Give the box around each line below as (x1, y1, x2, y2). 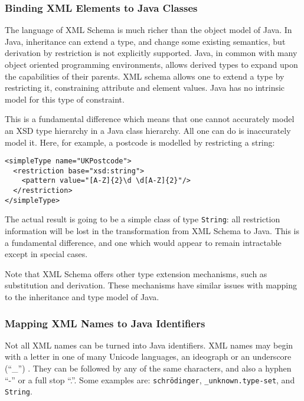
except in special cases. (5, 248, 88, 260)
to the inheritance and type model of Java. (5, 291, 159, 303)
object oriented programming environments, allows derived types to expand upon (5, 58, 298, 70)
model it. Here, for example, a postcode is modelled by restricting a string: (5, 136, 275, 148)
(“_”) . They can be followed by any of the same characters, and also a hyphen (5, 362, 292, 374)
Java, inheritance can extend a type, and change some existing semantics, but (5, 35, 286, 47)
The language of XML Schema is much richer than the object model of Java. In (5, 24, 292, 36)
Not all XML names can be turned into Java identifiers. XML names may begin (5, 338, 293, 351)
